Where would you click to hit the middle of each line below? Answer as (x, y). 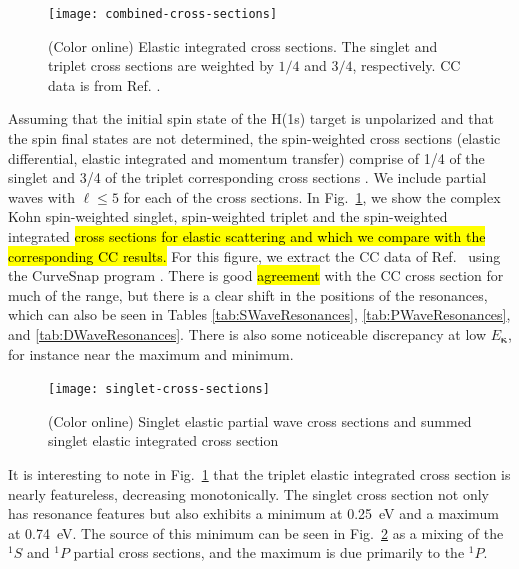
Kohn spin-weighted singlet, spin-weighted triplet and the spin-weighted (228, 216)
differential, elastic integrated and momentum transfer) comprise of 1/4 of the (246, 157)
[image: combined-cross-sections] (163, 14)
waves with (41, 196)
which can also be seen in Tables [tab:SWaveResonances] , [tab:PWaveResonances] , (259, 314)
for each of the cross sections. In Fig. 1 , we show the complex (312, 196)
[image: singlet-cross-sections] (159, 389)
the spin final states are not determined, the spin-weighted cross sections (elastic (254, 138)
